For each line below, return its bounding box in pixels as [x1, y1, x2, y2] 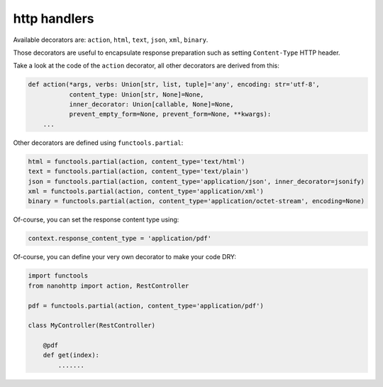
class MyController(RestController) [28, 322, 156, 329]
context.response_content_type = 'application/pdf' [28, 234, 212, 243]
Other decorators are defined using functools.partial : [13, 138, 184, 147]
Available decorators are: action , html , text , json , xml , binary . [13, 36, 209, 44]
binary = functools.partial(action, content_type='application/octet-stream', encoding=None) [28, 197, 365, 205]
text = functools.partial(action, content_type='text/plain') [28, 168, 249, 175]
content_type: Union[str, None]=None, [69, 90, 204, 99]
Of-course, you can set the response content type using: [13, 215, 179, 224]
